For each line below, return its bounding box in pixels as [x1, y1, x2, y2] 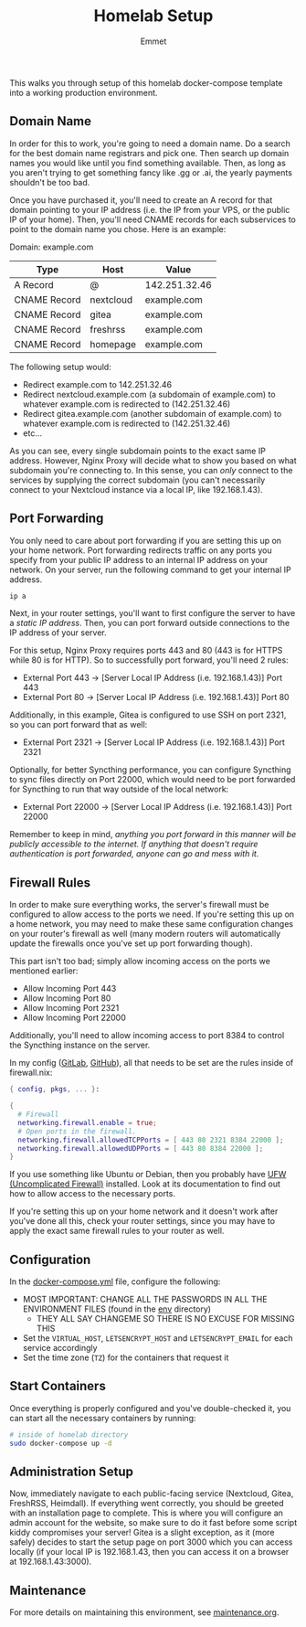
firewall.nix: [9, 1067, 53, 1079]
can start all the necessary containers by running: [9, 1412, 196, 1423]
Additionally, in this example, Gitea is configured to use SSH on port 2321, [9, 709, 287, 720]
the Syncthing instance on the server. [9, 1039, 151, 1051]
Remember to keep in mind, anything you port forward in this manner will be [9, 829, 297, 840]
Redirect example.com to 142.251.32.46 [22, 378, 173, 389]
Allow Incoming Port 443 [22, 984, 117, 994]
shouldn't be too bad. [9, 176, 90, 187]
